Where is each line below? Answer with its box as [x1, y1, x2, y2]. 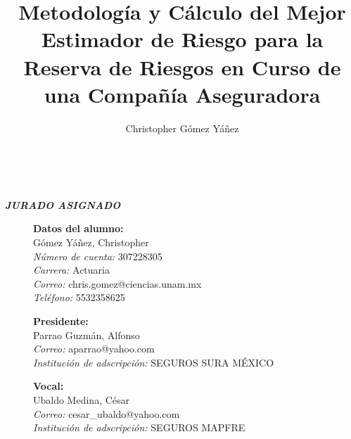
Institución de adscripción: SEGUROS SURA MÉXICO [33, 355, 274, 369]
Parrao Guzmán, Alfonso [33, 327, 140, 342]
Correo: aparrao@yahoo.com [33, 341, 155, 356]
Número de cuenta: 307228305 [33, 248, 162, 263]
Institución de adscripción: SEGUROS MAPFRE [33, 420, 245, 435]
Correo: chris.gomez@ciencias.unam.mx [33, 276, 202, 291]
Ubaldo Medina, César [33, 393, 130, 407]
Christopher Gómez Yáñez [125, 120, 239, 135]
